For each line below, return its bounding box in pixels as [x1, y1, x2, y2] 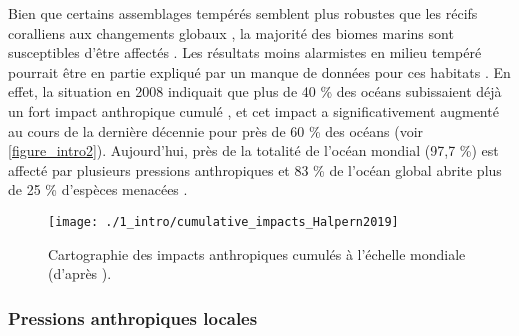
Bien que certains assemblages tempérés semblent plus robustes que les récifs [8, 3, 478, 23]
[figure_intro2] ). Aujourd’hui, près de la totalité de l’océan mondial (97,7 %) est [8, 140, 499, 161]
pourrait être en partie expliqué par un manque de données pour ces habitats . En [8, 61, 511, 82]
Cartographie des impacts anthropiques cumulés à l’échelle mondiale [48, 243, 466, 264]
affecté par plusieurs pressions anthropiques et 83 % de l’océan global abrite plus [8, 159, 502, 180]
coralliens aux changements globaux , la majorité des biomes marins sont [8, 22, 454, 43]
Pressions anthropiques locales [8, 305, 258, 330]
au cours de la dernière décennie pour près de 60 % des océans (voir [8, 120, 424, 141]
